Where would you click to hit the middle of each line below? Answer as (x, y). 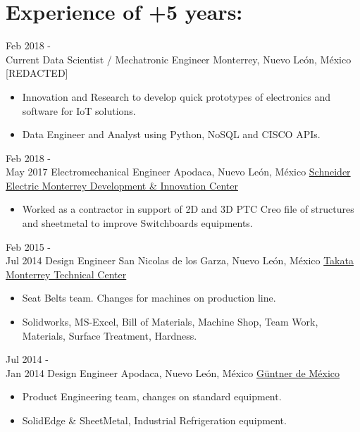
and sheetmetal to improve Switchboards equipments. (137, 223)
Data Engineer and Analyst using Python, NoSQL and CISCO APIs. (171, 134)
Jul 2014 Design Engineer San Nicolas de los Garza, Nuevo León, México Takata (180, 260)
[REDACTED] (37, 73)
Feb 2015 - (28, 246)
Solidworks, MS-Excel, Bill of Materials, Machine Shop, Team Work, (170, 322)
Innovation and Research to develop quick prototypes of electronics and (176, 96)
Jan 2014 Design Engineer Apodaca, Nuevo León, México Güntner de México (173, 372)
